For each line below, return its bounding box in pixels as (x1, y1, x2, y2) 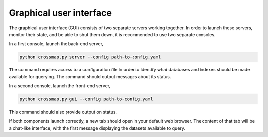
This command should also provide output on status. (9, 109, 117, 115)
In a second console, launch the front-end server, (9, 83, 111, 89)
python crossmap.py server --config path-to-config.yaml (19, 54, 161, 60)
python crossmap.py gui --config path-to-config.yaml (19, 96, 153, 102)
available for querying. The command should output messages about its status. (9, 73, 171, 79)
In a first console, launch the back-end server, (9, 41, 104, 47)
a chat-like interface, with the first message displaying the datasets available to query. (9, 125, 186, 131)
